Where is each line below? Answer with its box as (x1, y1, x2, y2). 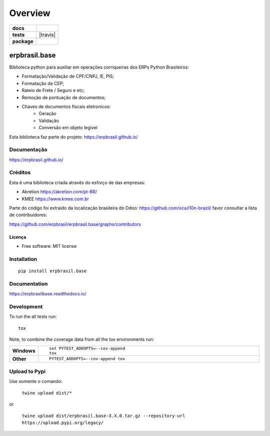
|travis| (39, 31, 56, 38)
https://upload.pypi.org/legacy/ (21, 419, 104, 425)
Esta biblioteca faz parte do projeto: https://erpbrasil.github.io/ (9, 134, 138, 140)
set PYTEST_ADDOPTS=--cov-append (49, 345, 125, 351)
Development (9, 303, 43, 310)
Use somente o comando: (9, 378, 62, 384)
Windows (12, 347, 35, 354)
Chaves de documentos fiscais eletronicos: (21, 104, 111, 110)
